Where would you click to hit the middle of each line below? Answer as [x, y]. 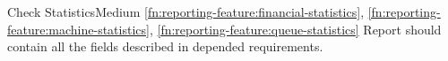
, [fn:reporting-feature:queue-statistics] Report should [295, 29]
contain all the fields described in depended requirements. [165, 46]
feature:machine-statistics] [78, 29]
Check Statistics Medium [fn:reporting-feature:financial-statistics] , [186, 11]
